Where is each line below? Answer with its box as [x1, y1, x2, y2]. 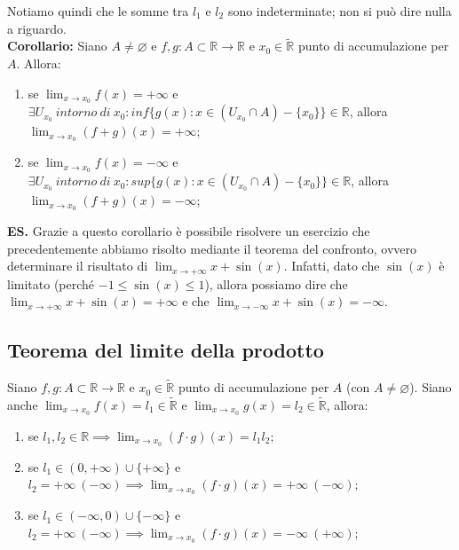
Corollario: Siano [7, 36, 107, 55]
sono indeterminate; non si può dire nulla [227, 2, 452, 20]
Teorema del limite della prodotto [7, 336, 324, 364]
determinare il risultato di [7, 256, 148, 275]
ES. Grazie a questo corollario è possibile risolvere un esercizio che [7, 222, 370, 240]
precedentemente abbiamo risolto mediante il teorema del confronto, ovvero [7, 239, 417, 257]
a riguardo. [7, 19, 67, 37]
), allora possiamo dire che [204, 274, 348, 293]
